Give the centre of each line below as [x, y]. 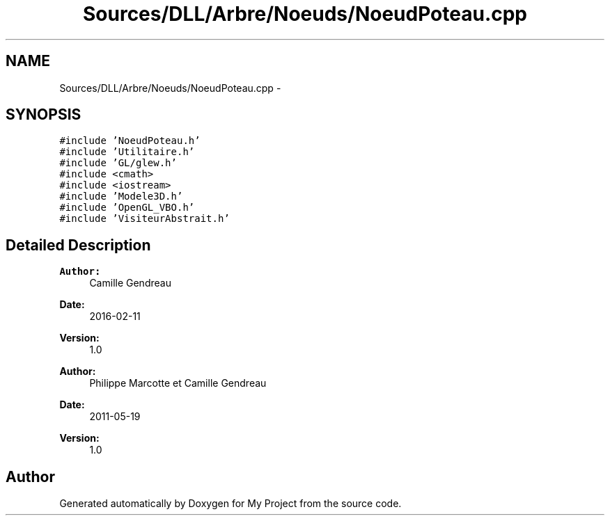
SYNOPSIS [44, 115]
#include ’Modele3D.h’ [121, 197]
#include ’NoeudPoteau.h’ [130, 141]
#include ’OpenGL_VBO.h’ [127, 208]
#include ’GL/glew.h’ [118, 163]
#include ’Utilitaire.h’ [127, 152]
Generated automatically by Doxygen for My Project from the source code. [230, 504]
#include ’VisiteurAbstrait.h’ [144, 219]
